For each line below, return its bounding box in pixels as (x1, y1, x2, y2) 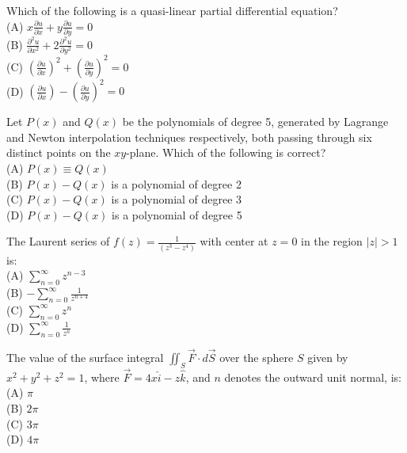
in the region (301, 233, 363, 249)
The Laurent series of (6, 233, 110, 249)
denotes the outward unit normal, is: (224, 368, 401, 385)
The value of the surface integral (6, 348, 164, 365)
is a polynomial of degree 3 (111, 191, 242, 207)
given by (307, 348, 348, 365)
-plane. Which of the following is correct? (126, 144, 326, 161)
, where (84, 368, 120, 385)
